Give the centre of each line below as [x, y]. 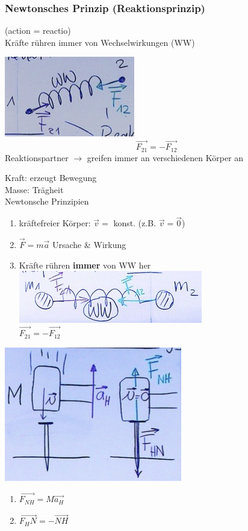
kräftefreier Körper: [55, 223]
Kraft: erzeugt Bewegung [51, 178]
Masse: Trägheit [34, 189]
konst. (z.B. [135, 223]
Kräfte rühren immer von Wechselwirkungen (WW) [100, 42]
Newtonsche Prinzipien [47, 201]
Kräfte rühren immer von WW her [85, 265]
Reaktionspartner [37, 157]
